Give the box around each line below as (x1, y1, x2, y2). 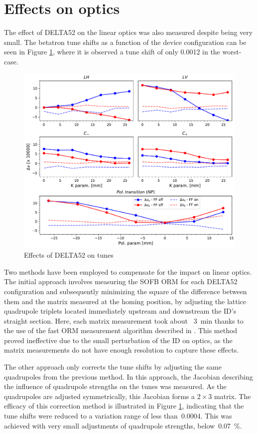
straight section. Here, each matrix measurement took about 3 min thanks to (4, 315, 244, 326)
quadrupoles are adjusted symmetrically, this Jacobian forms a (4, 391, 195, 401)
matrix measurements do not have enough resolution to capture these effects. (4, 345, 239, 355)
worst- (222, 46, 242, 57)
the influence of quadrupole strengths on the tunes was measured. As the (4, 381, 227, 392)
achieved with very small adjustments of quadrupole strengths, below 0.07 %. (4, 420, 242, 431)
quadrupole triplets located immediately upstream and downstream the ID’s (4, 306, 237, 316)
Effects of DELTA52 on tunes (24, 250, 114, 260)
